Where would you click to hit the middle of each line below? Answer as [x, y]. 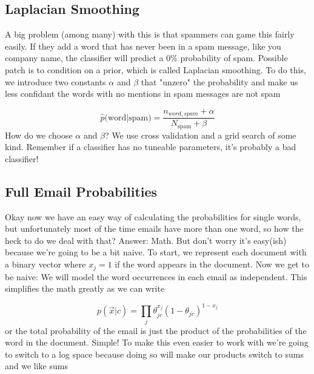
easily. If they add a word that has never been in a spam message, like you [143, 46]
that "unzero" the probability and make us [219, 81]
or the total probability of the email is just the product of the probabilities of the [156, 330]
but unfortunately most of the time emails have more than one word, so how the [154, 228]
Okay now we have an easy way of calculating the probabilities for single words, [153, 216]
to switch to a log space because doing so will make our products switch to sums [154, 354]
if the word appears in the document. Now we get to [212, 264]
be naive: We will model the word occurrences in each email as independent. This [156, 276]
